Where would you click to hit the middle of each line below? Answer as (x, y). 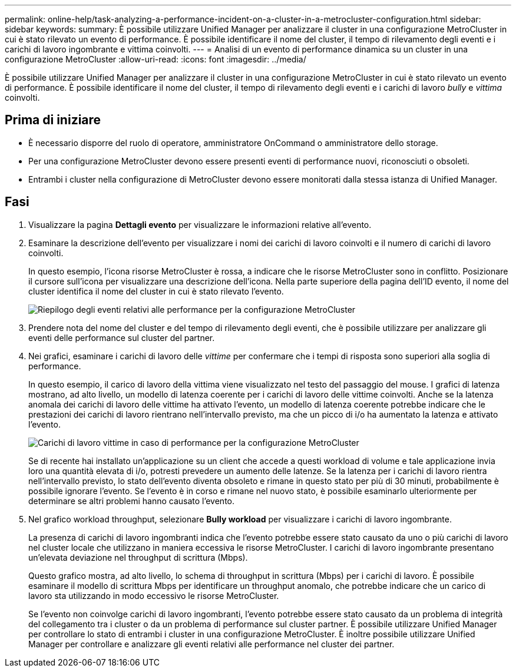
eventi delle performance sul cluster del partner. (122, 337)
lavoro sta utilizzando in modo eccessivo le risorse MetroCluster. (154, 595)
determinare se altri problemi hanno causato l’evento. (132, 501)
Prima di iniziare (53, 120)
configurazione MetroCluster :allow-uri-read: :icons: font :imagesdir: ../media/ (156, 59)
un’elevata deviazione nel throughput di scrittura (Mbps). (138, 557)
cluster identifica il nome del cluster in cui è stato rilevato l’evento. (156, 291)
